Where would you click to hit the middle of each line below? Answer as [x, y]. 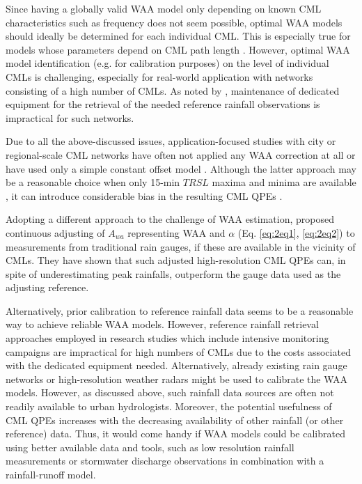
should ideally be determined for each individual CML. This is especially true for [178, 36]
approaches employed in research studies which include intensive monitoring [167, 338]
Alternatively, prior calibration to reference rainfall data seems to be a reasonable [180, 310]
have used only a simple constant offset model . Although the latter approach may [181, 168]
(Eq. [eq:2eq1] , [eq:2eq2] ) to [296, 232]
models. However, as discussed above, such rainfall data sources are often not [170, 392]
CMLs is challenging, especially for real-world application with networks [159, 76]
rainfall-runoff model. [51, 474]
